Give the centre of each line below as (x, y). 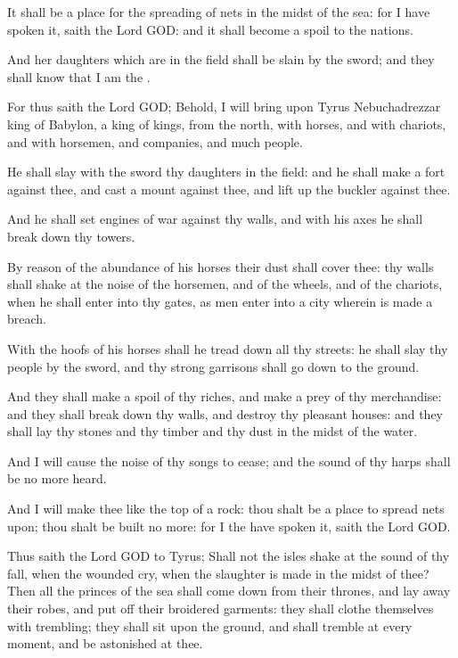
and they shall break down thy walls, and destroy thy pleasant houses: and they (225, 413)
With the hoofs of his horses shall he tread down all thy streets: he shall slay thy (228, 348)
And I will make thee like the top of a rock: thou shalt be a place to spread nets (226, 509)
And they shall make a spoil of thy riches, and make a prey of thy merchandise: (225, 396)
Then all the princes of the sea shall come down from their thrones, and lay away (229, 591)
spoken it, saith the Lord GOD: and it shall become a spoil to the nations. (210, 29)
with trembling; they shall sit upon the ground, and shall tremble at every (210, 625)
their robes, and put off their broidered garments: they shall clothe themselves (221, 609)
